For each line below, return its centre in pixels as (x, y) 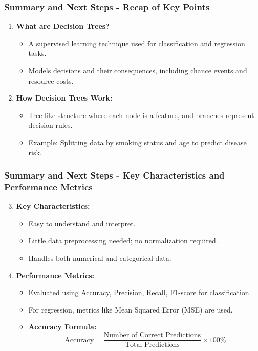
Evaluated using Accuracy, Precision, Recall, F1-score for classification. (140, 292)
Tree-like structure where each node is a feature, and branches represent (141, 115)
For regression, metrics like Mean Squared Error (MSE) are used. (131, 309)
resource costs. (51, 80)
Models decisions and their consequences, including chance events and (138, 70)
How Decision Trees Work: (64, 98)
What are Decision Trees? (63, 26)
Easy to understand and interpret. (82, 223)
